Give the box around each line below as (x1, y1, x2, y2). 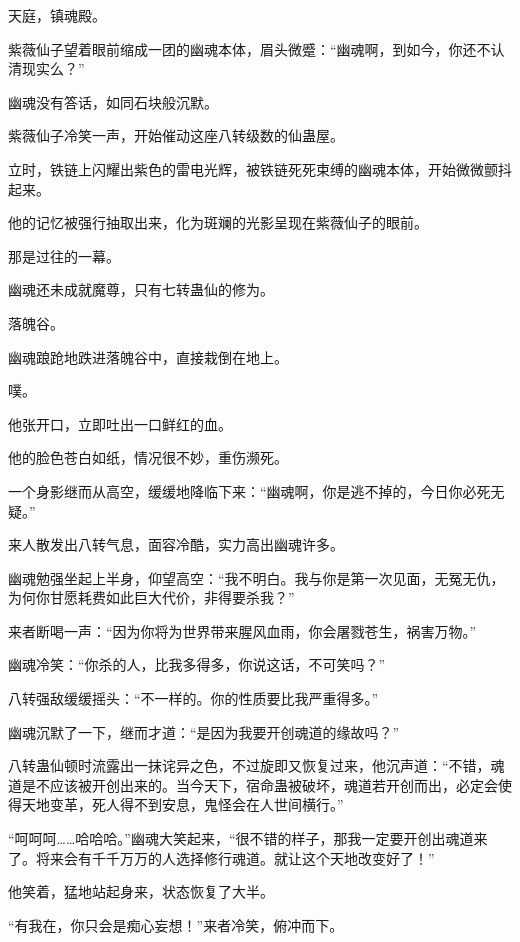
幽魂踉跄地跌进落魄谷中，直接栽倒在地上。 (8, 346, 288, 367)
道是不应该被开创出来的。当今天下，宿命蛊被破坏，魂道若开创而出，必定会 (8, 774, 498, 795)
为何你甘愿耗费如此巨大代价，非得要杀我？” (8, 587, 295, 608)
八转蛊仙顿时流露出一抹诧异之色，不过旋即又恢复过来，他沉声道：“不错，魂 (8, 755, 505, 776)
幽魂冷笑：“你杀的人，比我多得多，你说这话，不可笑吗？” (8, 654, 386, 675)
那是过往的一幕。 (8, 245, 120, 266)
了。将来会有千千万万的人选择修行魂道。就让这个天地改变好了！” (8, 847, 435, 868)
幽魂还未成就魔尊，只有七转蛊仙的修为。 (8, 279, 274, 300)
